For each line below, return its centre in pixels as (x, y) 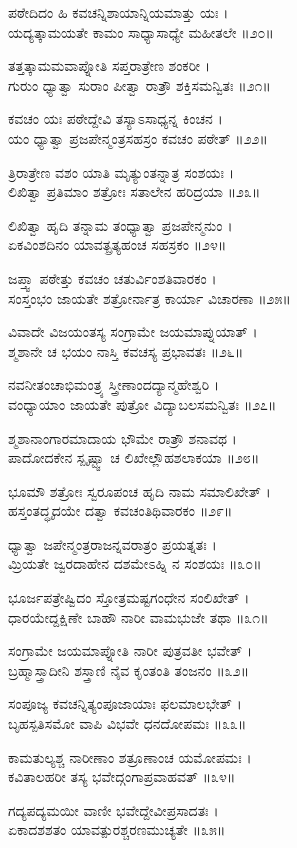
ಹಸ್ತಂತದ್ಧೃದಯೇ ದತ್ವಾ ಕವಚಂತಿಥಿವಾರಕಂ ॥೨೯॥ (120, 510)
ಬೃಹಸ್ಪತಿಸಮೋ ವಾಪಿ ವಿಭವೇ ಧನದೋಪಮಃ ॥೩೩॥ (127, 723)
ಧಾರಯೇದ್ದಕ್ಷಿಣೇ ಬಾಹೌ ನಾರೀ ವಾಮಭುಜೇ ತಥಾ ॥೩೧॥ (138, 616)
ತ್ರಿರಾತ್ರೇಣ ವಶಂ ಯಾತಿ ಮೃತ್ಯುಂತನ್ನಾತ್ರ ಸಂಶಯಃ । (121, 171)
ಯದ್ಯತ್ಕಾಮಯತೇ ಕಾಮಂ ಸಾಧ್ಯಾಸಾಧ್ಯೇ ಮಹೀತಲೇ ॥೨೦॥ (141, 31)
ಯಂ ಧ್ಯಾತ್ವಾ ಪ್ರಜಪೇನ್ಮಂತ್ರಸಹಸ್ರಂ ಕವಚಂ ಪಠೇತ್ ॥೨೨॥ (138, 137)
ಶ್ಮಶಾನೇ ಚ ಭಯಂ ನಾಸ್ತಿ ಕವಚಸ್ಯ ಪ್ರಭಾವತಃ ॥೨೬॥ (126, 350)
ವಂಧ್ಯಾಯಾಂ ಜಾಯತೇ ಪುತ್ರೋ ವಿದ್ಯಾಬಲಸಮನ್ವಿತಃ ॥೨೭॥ (142, 403)
